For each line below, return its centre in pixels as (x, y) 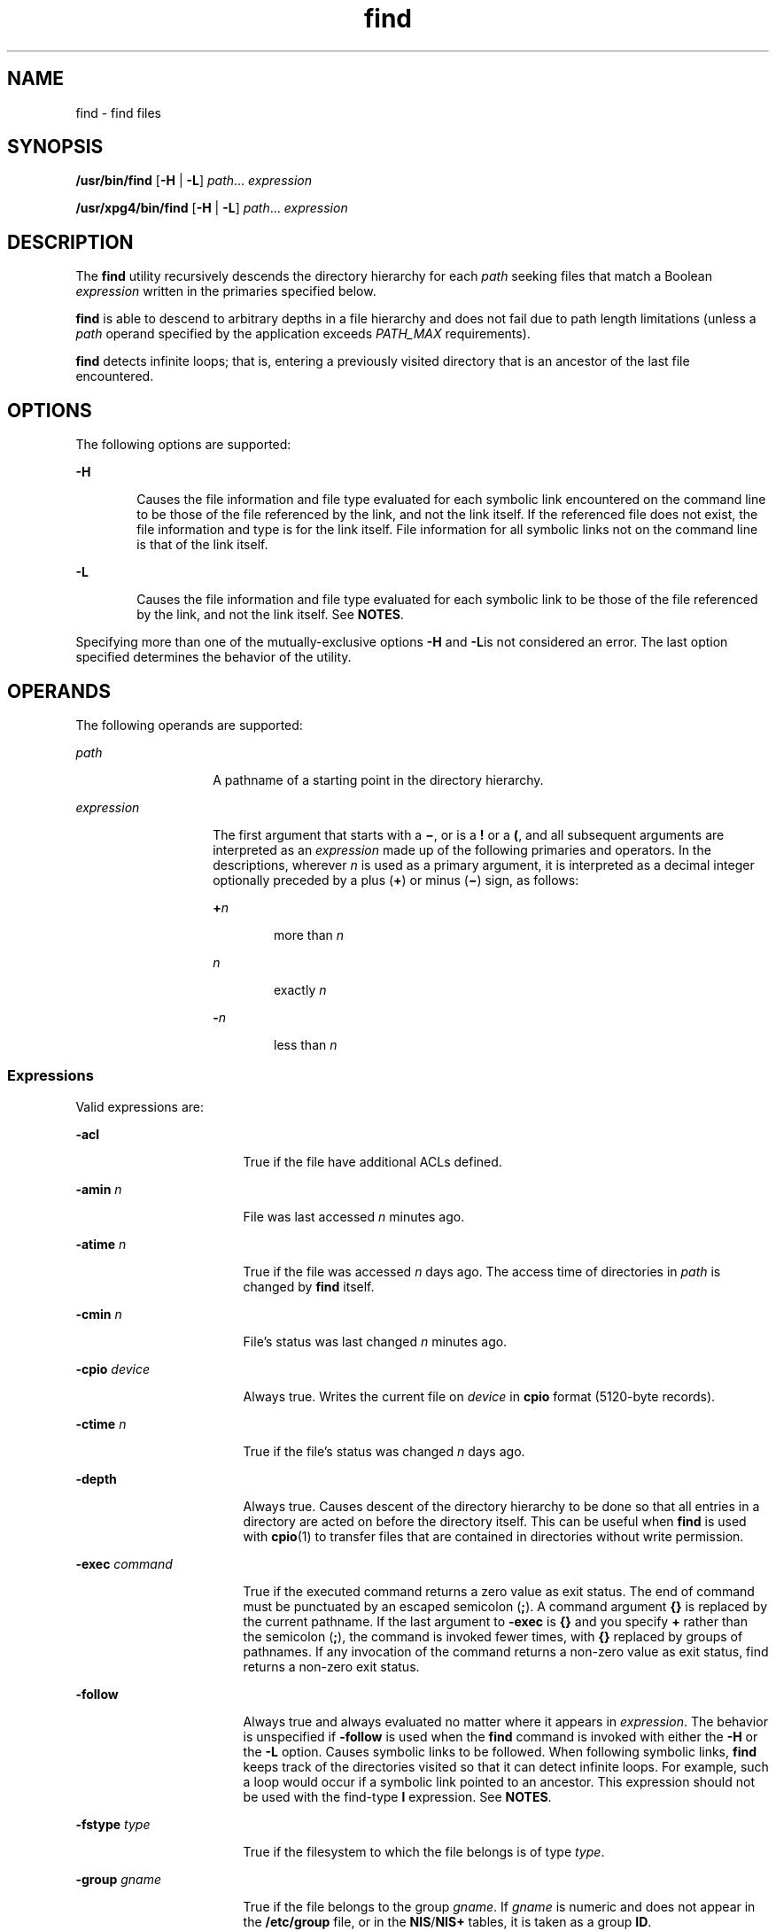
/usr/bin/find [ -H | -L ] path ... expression (194, 181)
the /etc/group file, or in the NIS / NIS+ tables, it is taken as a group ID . (447, 1921)
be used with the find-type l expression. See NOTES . (397, 1796)
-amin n (99, 1189)
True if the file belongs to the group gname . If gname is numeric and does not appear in (499, 1906)
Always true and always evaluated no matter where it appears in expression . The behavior (505, 1721)
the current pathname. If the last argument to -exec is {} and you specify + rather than (495, 1621)
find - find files (118, 112)
